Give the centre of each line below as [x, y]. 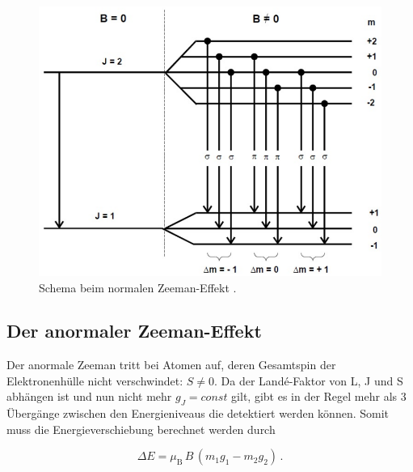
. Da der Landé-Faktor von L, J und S [309, 380]
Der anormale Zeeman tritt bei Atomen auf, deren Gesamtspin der [171, 365]
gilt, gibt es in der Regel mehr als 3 [319, 396]
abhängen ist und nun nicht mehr [89, 396]
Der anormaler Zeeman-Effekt [134, 331]
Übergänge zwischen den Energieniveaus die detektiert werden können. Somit [198, 413]
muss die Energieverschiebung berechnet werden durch [141, 429]
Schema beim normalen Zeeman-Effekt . [138, 287]
